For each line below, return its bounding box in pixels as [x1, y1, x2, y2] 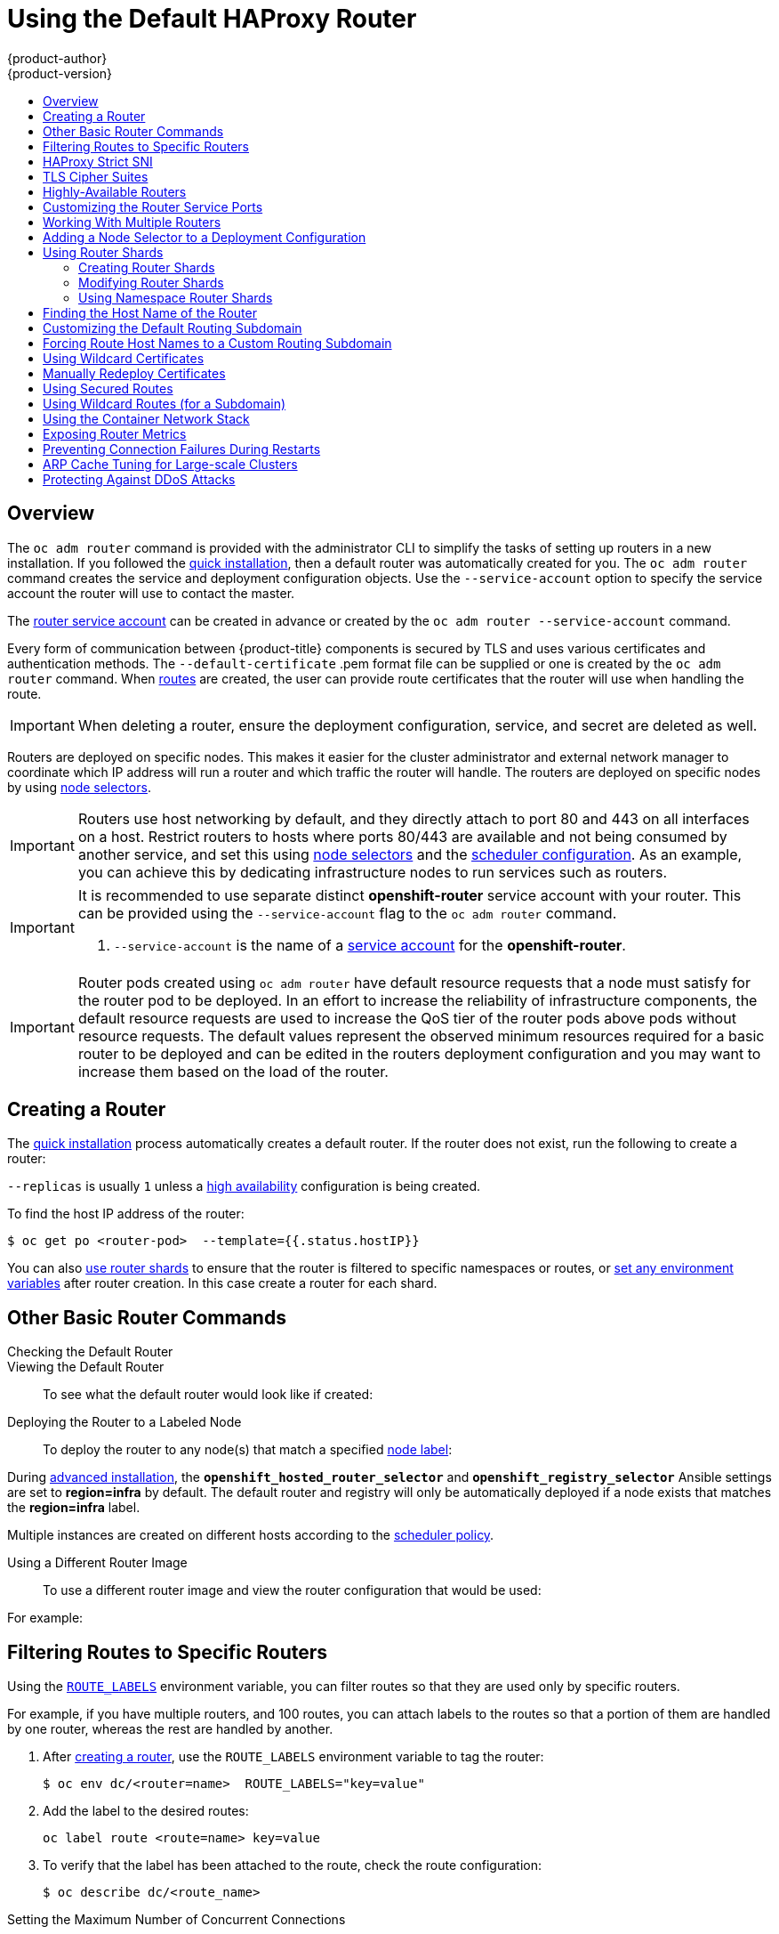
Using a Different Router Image [7, 1555, 188, 1571]
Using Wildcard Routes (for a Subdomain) [43, 395, 286, 411]
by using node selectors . [7, 779, 151, 795]
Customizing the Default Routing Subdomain [43, 320, 302, 336]
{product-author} [7, 50, 108, 66]
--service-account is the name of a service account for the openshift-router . [113, 935, 626, 954]
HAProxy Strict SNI [43, 153, 153, 169]
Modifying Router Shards [78, 274, 224, 290]
